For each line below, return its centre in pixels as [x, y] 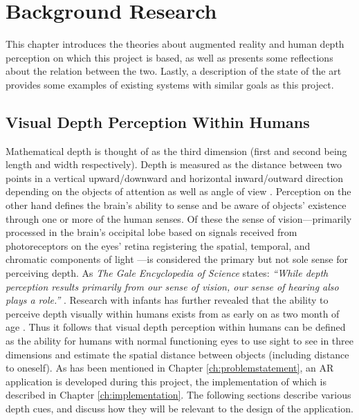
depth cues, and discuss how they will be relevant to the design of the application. [179, 408]
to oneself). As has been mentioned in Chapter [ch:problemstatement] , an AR [170, 368]
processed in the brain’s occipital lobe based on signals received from [151, 232]
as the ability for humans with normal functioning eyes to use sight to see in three [180, 341]
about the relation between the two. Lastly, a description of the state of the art [174, 71]
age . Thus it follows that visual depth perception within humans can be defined [176, 327]
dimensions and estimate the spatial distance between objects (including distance [177, 354]
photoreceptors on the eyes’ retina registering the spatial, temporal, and [158, 245]
